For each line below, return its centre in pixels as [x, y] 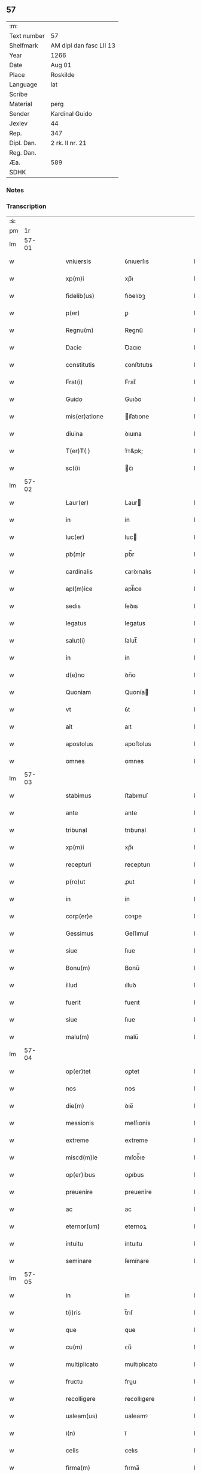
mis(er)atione [84, 417]
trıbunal [135, 830]
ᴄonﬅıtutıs [139, 365]
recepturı [138, 864]
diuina [74, 434]
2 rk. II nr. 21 [68, 143]
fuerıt [132, 1002]
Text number [27, 35]
